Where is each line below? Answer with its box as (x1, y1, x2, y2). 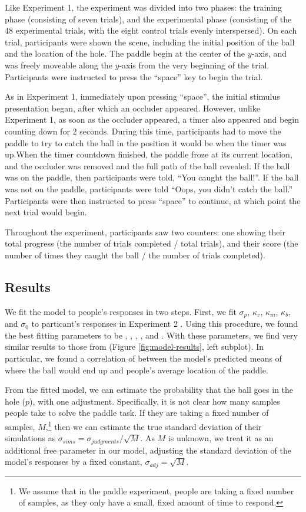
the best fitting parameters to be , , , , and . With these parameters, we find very (5, 329, 298, 341)
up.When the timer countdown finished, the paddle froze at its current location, (5, 148, 292, 160)
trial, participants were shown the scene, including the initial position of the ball (5, 35, 295, 48)
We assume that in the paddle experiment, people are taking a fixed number (18, 484, 294, 497)
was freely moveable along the (5, 58, 112, 71)
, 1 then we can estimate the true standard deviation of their (45, 418, 262, 432)
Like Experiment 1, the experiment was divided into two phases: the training (5, 1, 282, 13)
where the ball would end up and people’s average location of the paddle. (5, 363, 268, 376)
